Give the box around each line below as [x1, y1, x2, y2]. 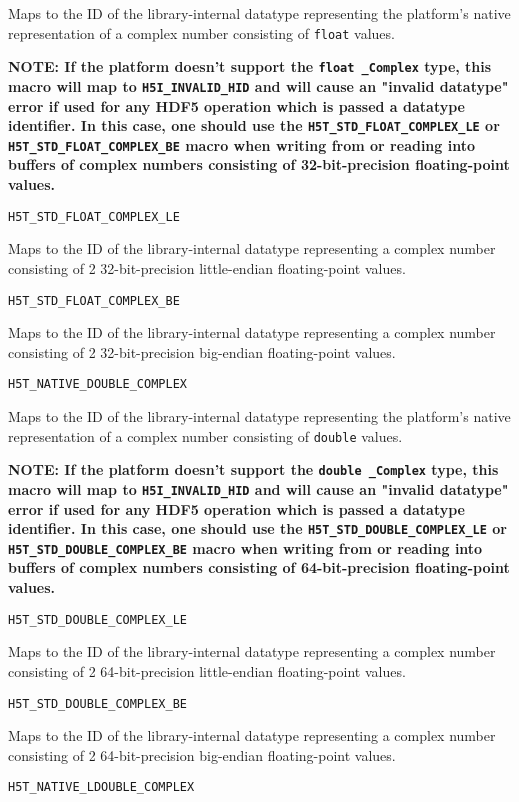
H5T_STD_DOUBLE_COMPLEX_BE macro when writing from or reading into [8, 537, 483, 558]
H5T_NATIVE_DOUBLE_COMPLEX [8, 377, 187, 392]
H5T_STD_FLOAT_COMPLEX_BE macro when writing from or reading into [8, 134, 476, 155]
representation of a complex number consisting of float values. [8, 22, 395, 43]
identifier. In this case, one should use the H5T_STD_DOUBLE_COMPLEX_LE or [8, 518, 507, 539]
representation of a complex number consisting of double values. [8, 425, 403, 446]
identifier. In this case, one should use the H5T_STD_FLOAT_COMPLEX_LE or [8, 115, 500, 136]
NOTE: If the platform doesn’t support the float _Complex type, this [8, 56, 492, 77]
